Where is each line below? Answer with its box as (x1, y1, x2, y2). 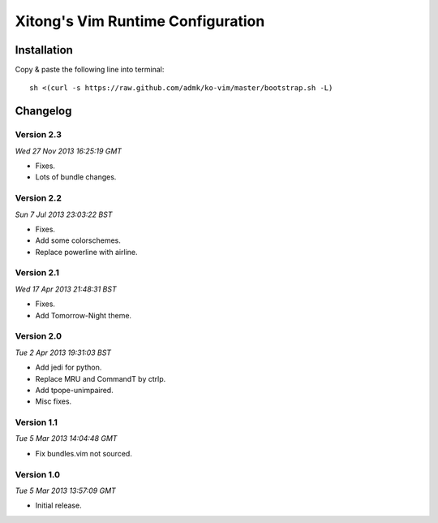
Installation (15, 43, 73, 57)
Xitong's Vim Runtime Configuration (15, 12, 265, 30)
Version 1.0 (15, 469, 61, 480)
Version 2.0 (15, 331, 62, 342)
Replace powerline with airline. (35, 247, 138, 257)
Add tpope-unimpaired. (35, 385, 114, 395)
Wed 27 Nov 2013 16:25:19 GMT (15, 146, 122, 156)
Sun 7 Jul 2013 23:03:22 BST (15, 210, 113, 219)
